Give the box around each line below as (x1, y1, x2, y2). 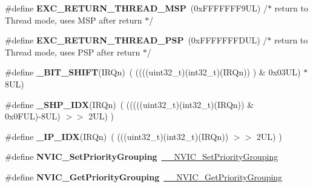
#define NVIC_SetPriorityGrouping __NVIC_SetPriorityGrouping (5, 150, 278, 163)
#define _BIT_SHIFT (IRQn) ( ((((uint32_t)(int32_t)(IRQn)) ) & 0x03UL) (5, 66, 301, 78)
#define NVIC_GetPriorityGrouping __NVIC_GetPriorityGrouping (5, 170, 283, 183)
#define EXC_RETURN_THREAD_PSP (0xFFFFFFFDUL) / (5, 34, 268, 46)
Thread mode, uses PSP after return (5, 45, 140, 58)
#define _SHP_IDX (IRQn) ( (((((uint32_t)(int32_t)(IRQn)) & (5, 98, 254, 110)
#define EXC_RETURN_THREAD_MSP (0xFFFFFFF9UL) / (5, 2, 268, 14)
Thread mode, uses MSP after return (5, 13, 142, 26)
